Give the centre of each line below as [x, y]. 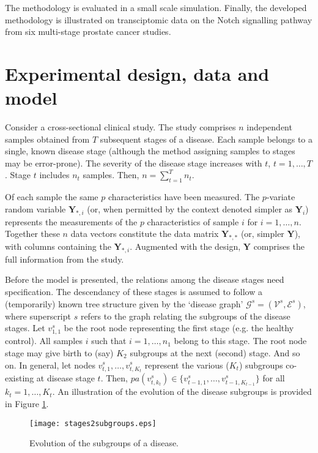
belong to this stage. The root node [240, 341]
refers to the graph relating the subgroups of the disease [185, 316]
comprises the [279, 246]
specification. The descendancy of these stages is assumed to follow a [134, 292]
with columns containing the [58, 246]
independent [269, 127]
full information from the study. [65, 259]
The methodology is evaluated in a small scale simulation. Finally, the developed [156, 7]
